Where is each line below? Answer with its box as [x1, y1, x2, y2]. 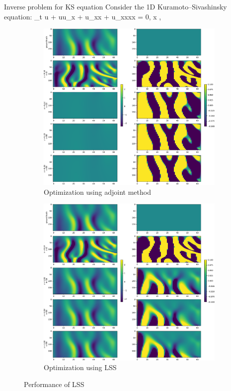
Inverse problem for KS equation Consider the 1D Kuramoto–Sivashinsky [4, 1, 227, 11]
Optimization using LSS [44, 362, 117, 373]
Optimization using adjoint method [44, 186, 151, 197]
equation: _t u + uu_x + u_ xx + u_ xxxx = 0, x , [4, 11, 161, 21]
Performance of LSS [24, 379, 84, 389]
